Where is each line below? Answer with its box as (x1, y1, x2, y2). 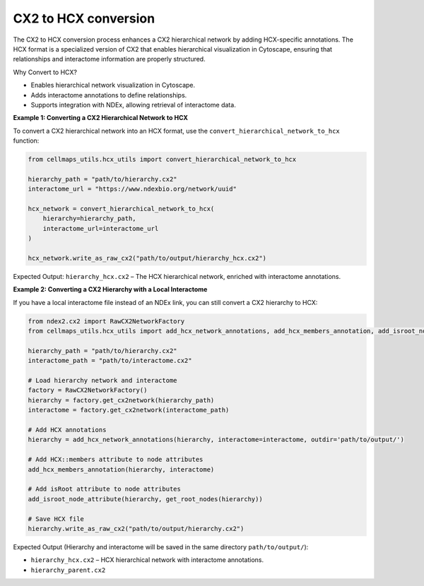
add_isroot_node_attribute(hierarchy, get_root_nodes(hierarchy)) (28, 495, 263, 503)
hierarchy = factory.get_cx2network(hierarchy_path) (28, 396, 215, 404)
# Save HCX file (28, 515, 85, 522)
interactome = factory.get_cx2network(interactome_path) (28, 406, 230, 414)
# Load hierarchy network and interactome (28, 376, 177, 385)
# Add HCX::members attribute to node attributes (28, 455, 204, 464)
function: (13, 136, 40, 145)
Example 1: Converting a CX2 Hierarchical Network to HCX (13, 114, 189, 122)
